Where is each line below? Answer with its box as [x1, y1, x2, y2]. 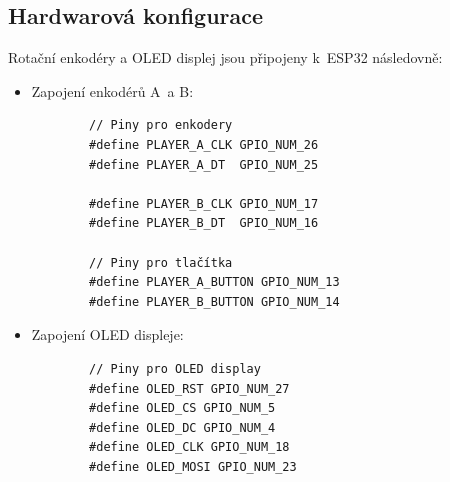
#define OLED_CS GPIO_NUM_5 [89, 401, 276, 416]
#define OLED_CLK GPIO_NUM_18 [89, 440, 290, 455]
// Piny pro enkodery [89, 118, 233, 133]
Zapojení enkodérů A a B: [31, 80, 194, 101]
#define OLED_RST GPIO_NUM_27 [89, 381, 290, 396]
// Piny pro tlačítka [89, 255, 233, 270]
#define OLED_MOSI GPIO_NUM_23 [89, 459, 297, 474]
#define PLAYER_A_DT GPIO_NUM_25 [89, 157, 319, 172]
